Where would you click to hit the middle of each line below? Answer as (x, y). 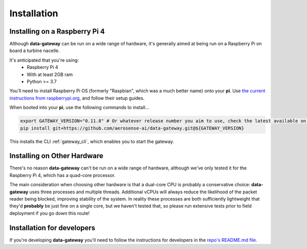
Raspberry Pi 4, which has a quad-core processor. (62, 175)
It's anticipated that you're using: (44, 60)
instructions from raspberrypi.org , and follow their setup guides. (77, 98)
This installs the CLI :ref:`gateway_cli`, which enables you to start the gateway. (92, 141)
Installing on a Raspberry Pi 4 (57, 31)
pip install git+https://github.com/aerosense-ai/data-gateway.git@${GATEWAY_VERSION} (132, 128)
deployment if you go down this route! (49, 213)
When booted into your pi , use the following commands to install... (79, 108)
